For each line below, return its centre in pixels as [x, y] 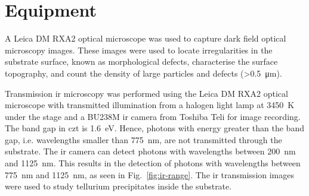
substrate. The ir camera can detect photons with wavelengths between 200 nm [150, 151]
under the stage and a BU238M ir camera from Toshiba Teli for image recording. [153, 116]
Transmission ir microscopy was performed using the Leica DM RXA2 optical [146, 93]
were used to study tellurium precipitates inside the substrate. [118, 186]
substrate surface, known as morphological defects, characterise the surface [141, 61]
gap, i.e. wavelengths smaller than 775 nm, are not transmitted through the [143, 139]
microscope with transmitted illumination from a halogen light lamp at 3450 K [150, 105]
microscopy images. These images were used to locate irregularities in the [139, 50]
